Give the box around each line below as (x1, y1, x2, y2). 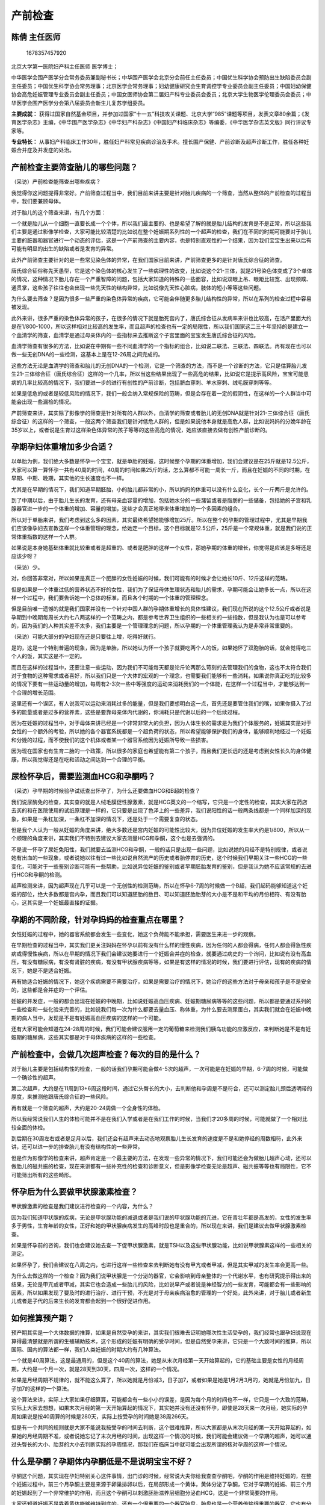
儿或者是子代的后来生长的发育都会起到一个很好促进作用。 (11, 1297, 153, 1305)
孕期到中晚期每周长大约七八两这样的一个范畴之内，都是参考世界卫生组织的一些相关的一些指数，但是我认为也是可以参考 (11, 613, 306, 621)
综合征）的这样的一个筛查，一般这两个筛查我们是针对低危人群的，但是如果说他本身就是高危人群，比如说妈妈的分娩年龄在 (11, 418, 312, 425)
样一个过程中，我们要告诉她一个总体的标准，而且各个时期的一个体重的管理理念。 (11, 594, 212, 601)
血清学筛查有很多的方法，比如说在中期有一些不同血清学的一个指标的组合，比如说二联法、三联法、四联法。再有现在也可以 (11, 343, 312, 350)
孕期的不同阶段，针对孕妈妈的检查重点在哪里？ (11, 914, 185, 925)
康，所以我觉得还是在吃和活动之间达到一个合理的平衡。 (11, 756, 149, 763)
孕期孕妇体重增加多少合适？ (11, 442, 114, 452)
